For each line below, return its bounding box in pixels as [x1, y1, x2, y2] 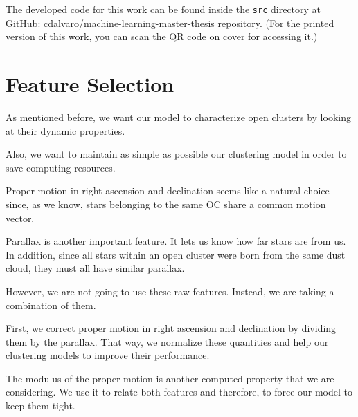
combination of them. [6, 297, 96, 312]
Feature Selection [6, 70, 174, 98]
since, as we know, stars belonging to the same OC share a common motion [6, 196, 326, 211]
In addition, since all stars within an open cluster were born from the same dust [6, 247, 346, 261]
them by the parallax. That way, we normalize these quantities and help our [6, 334, 329, 349]
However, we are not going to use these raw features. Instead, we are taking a [6, 284, 334, 298]
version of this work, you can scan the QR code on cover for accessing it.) [6, 29, 318, 44]
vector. [6, 210, 35, 225]
